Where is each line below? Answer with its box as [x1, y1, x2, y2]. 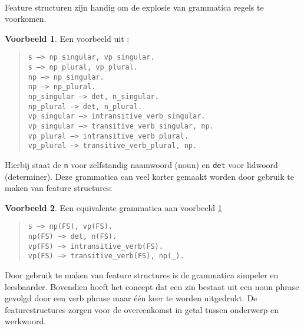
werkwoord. [5, 315, 47, 327]
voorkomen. [5, 12, 47, 25]
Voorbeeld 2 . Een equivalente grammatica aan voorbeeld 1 [5, 201, 222, 213]
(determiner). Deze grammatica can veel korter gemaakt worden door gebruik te [5, 170, 294, 182]
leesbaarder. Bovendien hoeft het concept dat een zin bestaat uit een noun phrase [5, 280, 299, 292]
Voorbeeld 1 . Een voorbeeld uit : [5, 32, 130, 44]
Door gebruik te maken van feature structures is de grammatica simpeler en [5, 269, 279, 281]
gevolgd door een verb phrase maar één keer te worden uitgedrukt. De [5, 292, 257, 304]
